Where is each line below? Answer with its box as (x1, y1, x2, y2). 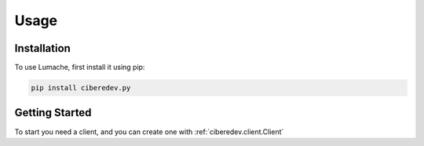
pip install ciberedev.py (31, 83, 131, 93)
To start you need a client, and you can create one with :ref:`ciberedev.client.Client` (14, 126, 284, 137)
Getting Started (14, 106, 92, 119)
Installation (14, 42, 71, 55)
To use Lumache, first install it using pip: (14, 63, 145, 72)
